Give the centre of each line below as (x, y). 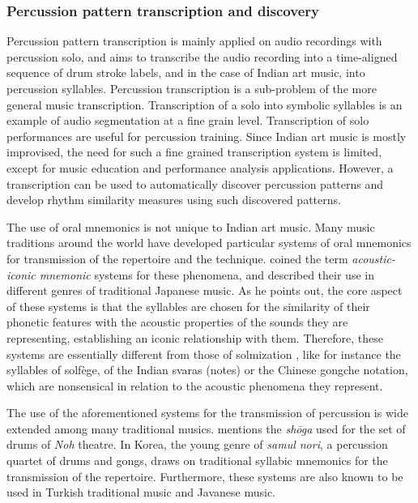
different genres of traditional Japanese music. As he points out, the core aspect (205, 290)
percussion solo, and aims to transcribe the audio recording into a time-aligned (202, 56)
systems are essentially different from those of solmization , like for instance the (204, 354)
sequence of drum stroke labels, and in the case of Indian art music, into (186, 72)
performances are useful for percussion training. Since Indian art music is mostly (207, 136)
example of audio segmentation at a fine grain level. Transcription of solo (188, 120)
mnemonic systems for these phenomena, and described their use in (207, 274)
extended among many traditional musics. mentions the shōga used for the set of (206, 428)
